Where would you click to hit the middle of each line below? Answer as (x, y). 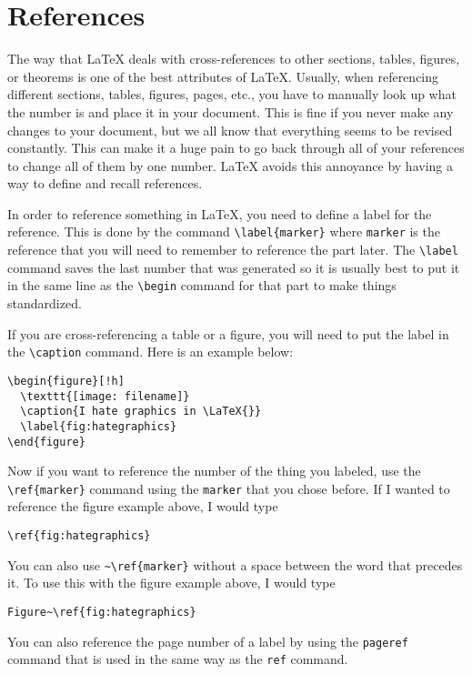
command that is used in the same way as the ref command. (178, 659)
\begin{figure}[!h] (66, 381)
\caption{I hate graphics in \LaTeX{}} (141, 412)
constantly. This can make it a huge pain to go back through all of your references (236, 148)
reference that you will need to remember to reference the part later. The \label (233, 250)
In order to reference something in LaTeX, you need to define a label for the (220, 213)
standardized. (45, 303)
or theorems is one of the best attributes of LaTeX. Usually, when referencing (223, 76)
